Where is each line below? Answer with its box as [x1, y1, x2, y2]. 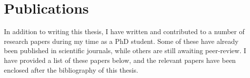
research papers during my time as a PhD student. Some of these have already [4, 36, 239, 46]
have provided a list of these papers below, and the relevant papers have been [4, 55, 236, 65]
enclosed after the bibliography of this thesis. [4, 64, 138, 75]
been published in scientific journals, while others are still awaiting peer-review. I [4, 45, 247, 56]
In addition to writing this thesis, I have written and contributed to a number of [4, 26, 245, 37]
